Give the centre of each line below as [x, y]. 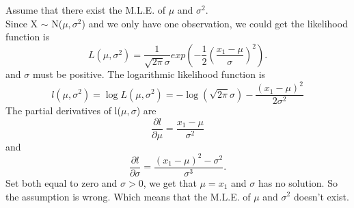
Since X [22, 23]
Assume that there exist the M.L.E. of [85, 10]
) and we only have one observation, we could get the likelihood [215, 23]
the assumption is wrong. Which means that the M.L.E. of [128, 196]
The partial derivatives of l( [63, 110]
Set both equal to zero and [62, 182]
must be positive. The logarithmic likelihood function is [149, 74]
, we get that [170, 182]
